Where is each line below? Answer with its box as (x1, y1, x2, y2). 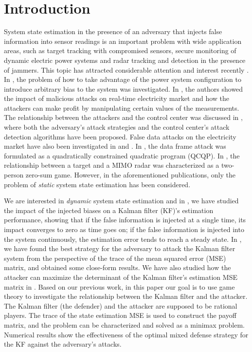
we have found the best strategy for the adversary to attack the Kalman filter (4, 243, 235, 254)
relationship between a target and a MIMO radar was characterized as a (4, 160, 219, 170)
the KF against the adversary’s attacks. (4, 339, 122, 349)
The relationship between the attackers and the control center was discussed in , (4, 112, 243, 122)
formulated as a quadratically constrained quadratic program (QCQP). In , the (4, 150, 240, 160)
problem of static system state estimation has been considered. (4, 179, 191, 189)
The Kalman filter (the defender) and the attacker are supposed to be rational (4, 300, 237, 311)
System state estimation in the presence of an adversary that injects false (4, 26, 222, 37)
